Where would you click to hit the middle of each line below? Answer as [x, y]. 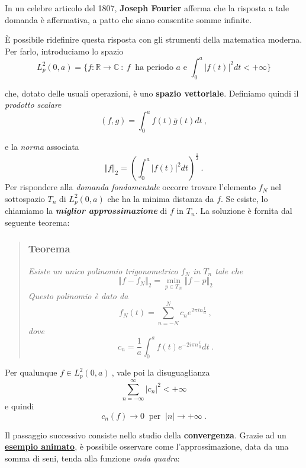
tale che [229, 270]
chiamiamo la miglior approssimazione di [86, 211]
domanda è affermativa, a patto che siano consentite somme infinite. [128, 19]
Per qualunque [31, 372]
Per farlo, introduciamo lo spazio [64, 51]
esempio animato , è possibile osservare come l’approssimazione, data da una [147, 446]
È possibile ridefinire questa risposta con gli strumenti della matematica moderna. [154, 39]
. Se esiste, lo [244, 198]
